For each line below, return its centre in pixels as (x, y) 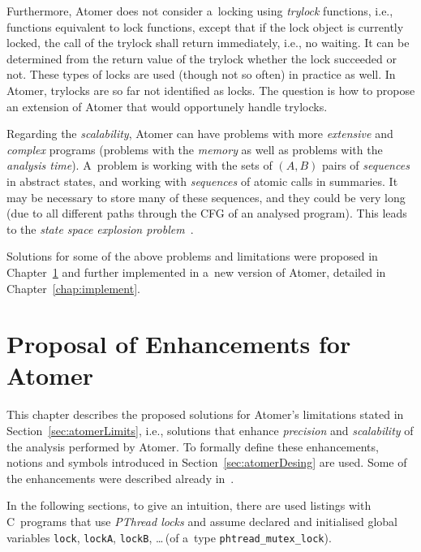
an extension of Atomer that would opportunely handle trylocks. (167, 106)
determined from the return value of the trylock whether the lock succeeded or (202, 58)
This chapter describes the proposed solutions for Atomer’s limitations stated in (205, 414)
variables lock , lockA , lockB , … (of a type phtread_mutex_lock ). (169, 537)
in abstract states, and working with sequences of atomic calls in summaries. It (202, 181)
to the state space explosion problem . (100, 229)
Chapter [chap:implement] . (73, 288)
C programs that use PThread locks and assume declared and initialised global (202, 521)
